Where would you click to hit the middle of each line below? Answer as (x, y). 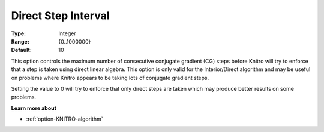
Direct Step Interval (60, 16)
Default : (22, 50)
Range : (20, 41)
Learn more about (34, 108)
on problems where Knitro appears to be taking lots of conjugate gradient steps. (110, 78)
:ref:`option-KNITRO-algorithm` (64, 119)
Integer (67, 33)
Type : (19, 33)
